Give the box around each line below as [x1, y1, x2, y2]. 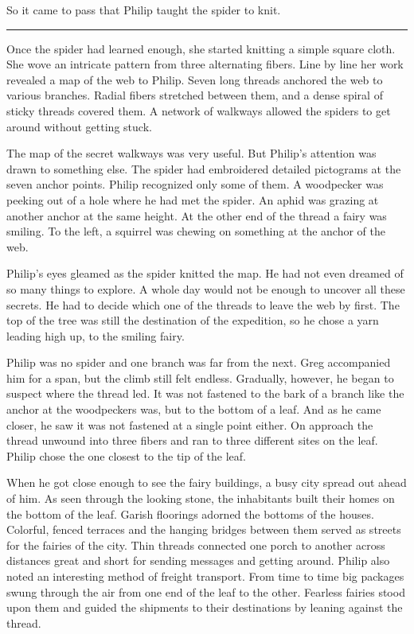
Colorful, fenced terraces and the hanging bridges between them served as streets [6, 521, 401, 538]
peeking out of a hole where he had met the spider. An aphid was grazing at [6, 191, 379, 208]
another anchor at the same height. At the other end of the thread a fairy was [6, 207, 387, 224]
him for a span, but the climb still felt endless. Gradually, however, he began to [6, 369, 394, 386]
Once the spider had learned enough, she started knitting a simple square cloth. [6, 40, 396, 56]
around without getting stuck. [6, 118, 152, 134]
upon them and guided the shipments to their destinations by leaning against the [6, 599, 403, 616]
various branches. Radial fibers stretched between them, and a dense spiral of [6, 87, 383, 103]
